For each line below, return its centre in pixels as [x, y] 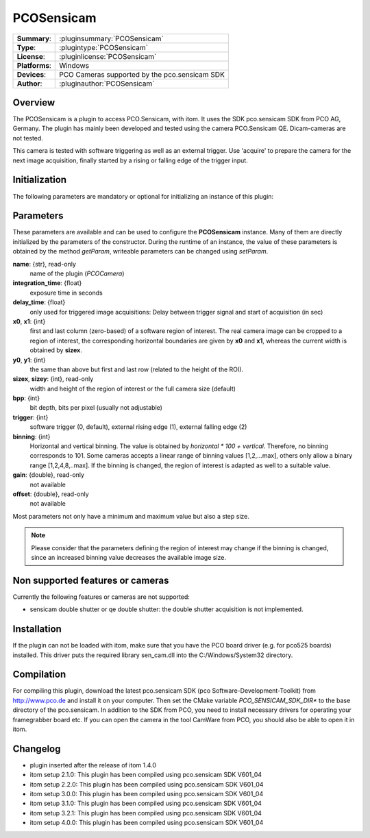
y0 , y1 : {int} [29, 360]
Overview [34, 102]
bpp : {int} [26, 398]
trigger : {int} [30, 417]
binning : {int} [32, 436]
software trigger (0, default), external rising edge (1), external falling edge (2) [138, 427]
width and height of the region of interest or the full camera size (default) [133, 389]
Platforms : [34, 65]
